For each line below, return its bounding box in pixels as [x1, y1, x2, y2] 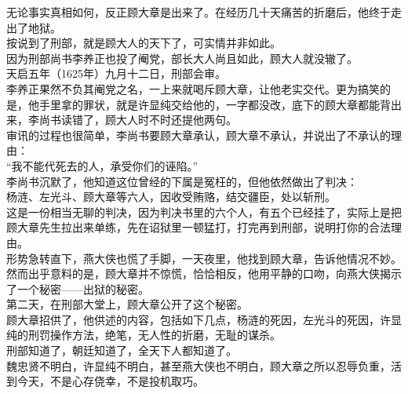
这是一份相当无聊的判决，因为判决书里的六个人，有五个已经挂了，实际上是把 [6, 203, 402, 220]
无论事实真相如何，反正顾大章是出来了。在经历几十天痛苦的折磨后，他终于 [6, 4, 391, 20]
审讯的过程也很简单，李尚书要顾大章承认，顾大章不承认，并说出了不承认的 [6, 126, 391, 143]
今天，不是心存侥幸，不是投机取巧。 [16, 373, 204, 389]
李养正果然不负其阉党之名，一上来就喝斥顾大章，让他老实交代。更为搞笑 [6, 80, 380, 97]
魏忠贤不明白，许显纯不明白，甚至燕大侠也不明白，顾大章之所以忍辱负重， [6, 357, 391, 374]
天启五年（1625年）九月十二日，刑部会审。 [6, 65, 226, 82]
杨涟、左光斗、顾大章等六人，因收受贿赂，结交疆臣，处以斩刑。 [6, 188, 336, 205]
